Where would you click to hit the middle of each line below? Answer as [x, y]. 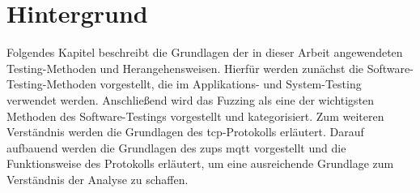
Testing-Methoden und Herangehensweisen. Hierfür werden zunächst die [185, 68]
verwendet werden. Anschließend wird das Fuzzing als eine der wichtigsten [191, 99]
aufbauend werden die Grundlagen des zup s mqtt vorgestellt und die [176, 147]
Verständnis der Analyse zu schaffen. [98, 179]
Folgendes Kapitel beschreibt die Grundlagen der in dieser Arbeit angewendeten [205, 52]
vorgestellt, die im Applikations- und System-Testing [231, 84]
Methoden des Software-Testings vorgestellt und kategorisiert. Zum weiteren [195, 116]
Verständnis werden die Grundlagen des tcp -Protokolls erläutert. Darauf [185, 132]
